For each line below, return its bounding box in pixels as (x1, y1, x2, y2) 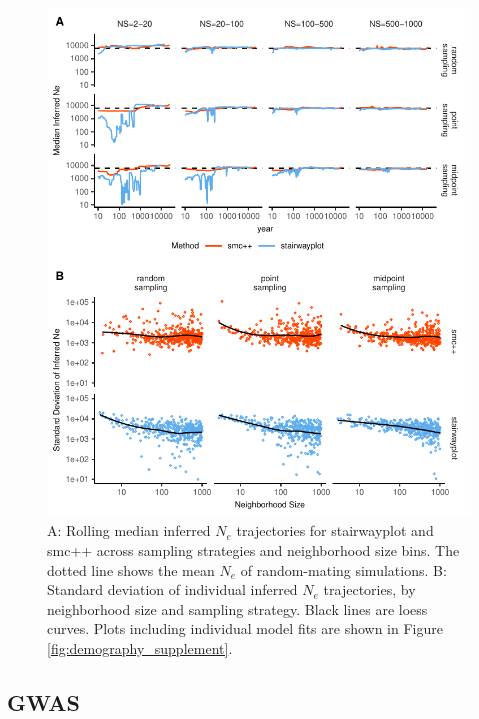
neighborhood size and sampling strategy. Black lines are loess (47, 598, 428, 619)
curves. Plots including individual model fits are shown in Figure (47, 618, 443, 639)
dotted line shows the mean (47, 559, 215, 580)
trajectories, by (323, 579, 416, 600)
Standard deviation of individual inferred (47, 579, 298, 600)
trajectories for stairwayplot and (236, 520, 434, 541)
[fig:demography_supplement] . (47, 637, 233, 658)
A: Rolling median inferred (47, 520, 211, 541)
